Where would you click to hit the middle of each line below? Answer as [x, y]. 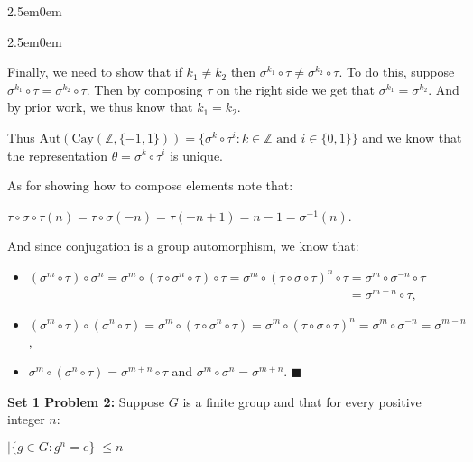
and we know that [412, 137]
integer [26, 419]
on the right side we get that [296, 89]
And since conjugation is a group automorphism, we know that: [183, 246]
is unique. [196, 155]
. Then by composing [144, 89]
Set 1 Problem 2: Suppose [86, 401]
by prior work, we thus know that [100, 107]
